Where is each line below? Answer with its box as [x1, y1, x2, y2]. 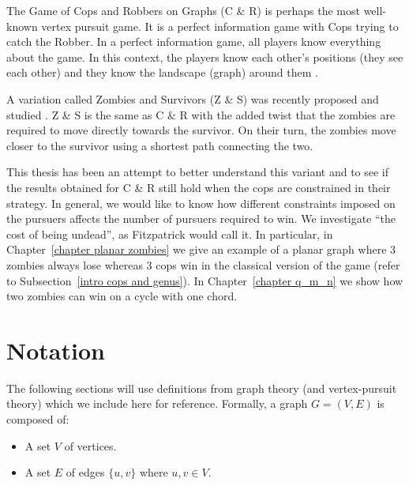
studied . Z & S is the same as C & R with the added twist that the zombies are [6, 106, 396, 122]
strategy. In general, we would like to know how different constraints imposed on [6, 194, 396, 211]
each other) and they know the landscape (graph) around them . [6, 64, 318, 81]
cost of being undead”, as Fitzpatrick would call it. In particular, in [6, 225, 333, 242]
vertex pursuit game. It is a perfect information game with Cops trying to [41, 17, 399, 34]
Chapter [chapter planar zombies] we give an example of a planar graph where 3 [6, 241, 396, 258]
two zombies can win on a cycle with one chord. [6, 288, 238, 304]
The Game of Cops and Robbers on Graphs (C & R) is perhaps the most [6, 2, 360, 18]
